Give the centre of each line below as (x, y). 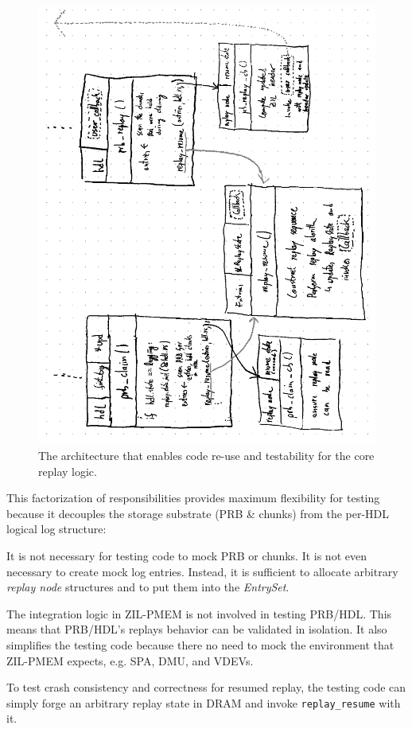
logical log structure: (56, 529)
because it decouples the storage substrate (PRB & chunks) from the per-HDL (198, 513)
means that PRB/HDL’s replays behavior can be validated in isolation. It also (197, 629)
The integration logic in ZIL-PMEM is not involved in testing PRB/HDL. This (199, 613)
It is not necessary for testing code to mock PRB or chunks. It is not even (187, 556)
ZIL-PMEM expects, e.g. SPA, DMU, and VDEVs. (130, 660)
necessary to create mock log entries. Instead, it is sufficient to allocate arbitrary (202, 571)
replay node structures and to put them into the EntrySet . (148, 587)
